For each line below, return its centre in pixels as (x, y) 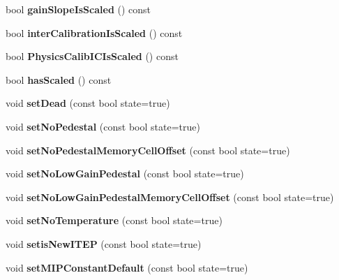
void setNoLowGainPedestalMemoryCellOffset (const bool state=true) (170, 197)
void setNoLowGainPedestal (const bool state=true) (125, 174)
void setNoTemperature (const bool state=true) (114, 220)
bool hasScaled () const (59, 79)
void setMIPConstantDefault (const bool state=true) (127, 267)
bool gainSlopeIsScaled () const (78, 9)
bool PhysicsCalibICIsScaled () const (92, 56)
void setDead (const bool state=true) (88, 103)
